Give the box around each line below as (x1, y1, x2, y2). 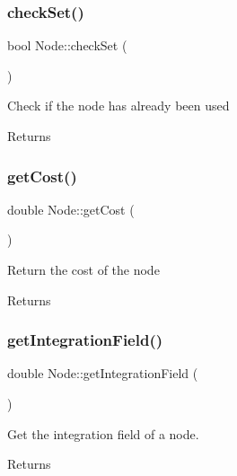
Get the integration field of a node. (7, 424, 199, 443)
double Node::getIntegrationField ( (7, 364, 198, 383)
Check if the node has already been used (7, 96, 230, 115)
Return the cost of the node (7, 260, 160, 278)
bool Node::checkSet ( (7, 36, 127, 55)
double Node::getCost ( (7, 199, 135, 218)
